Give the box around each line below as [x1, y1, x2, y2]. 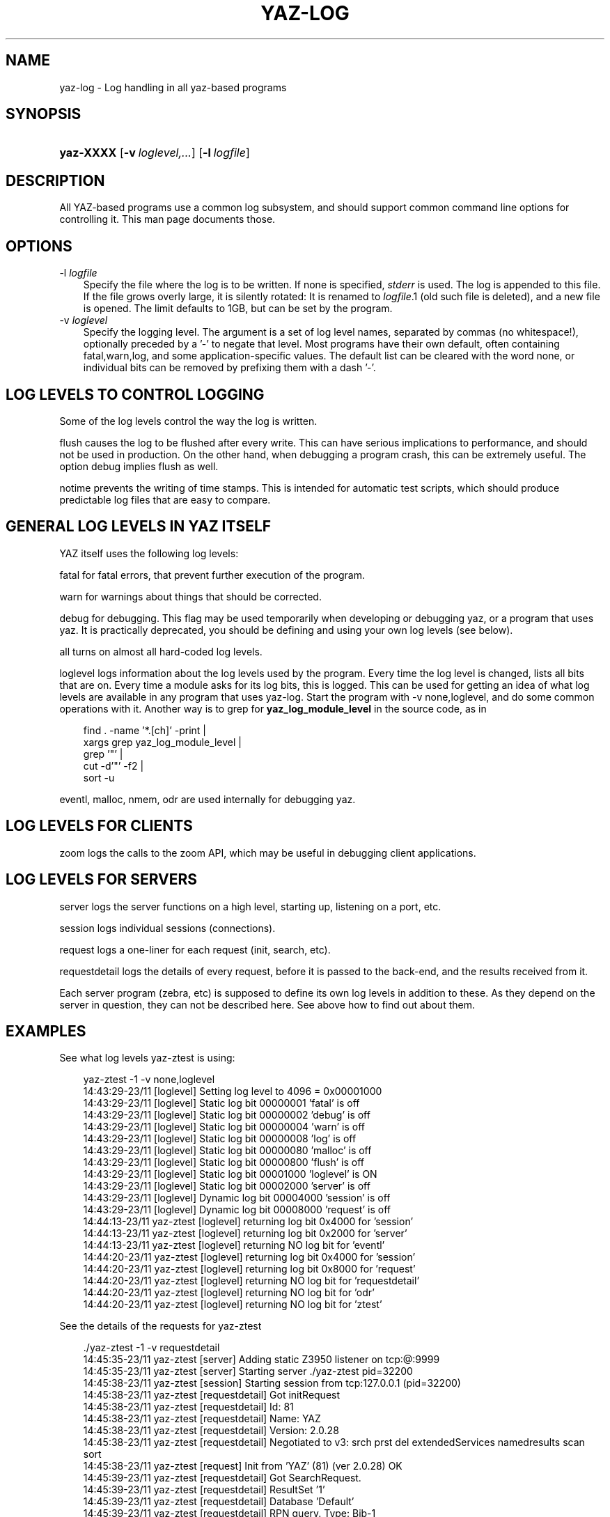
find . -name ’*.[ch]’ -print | [83, 724, 207, 736]
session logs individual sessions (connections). [59, 921, 276, 934]
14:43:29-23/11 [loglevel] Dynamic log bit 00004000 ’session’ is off [83, 1192, 391, 1204]
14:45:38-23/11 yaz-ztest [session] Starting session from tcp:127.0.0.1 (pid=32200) [83, 1377, 461, 1390]
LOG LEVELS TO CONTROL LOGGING [6, 385, 265, 403]
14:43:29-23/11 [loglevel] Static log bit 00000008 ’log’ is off [83, 1133, 357, 1145]
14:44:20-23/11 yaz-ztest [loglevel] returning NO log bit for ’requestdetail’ [83, 1275, 420, 1287]
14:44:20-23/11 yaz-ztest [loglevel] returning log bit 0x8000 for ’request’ [83, 1263, 416, 1275]
